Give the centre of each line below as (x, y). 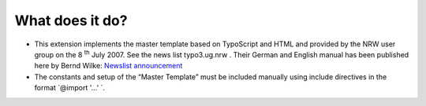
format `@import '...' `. (70, 88)
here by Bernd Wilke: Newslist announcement (108, 66)
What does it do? (71, 20)
